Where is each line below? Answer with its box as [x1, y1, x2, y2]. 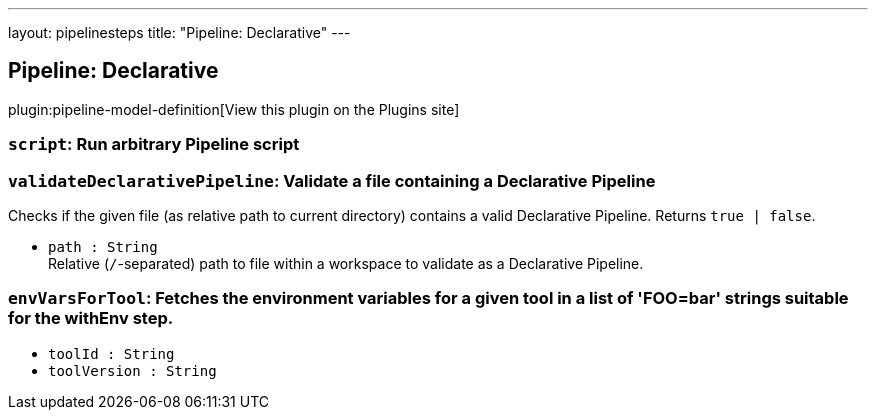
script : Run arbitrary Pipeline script [8, 134, 300, 155]
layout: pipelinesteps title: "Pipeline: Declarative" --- [8, 24, 351, 41]
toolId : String [48, 345, 175, 362]
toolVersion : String [48, 362, 217, 379]
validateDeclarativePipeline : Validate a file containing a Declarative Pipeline [8, 170, 656, 191]
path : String [48, 238, 158, 255]
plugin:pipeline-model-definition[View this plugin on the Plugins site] [8, 100, 460, 118]
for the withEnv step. [8, 308, 174, 329]
